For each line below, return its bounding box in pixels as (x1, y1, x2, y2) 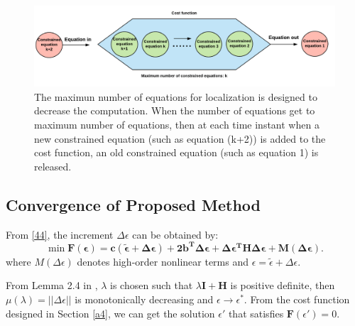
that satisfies (228, 305, 284, 320)
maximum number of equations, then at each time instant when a (34, 117, 319, 132)
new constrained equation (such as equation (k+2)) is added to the (34, 131, 326, 146)
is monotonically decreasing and (75, 291, 214, 306)
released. (34, 158, 72, 173)
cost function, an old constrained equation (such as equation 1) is (34, 145, 319, 160)
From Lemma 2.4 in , (6, 278, 98, 293)
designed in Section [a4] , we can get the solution (6, 305, 215, 320)
